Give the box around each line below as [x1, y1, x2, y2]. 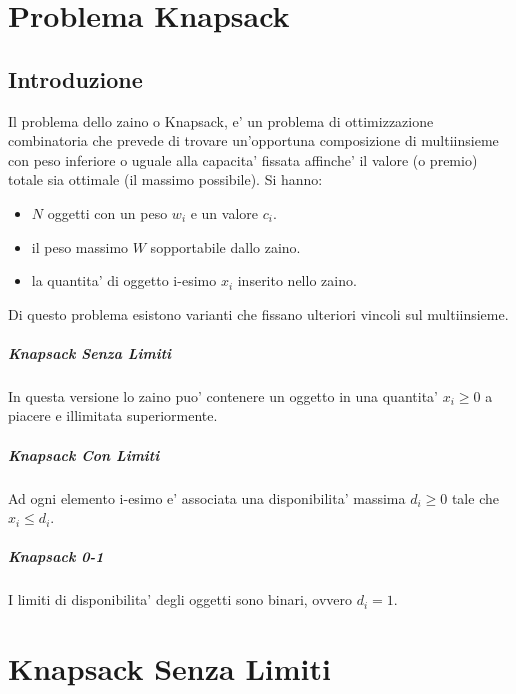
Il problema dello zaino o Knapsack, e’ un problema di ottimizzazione [8, 110, 434, 131]
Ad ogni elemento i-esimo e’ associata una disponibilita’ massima [8, 487, 406, 508]
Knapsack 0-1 [8, 546, 104, 567]
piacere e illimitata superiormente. [8, 405, 218, 426]
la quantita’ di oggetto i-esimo [31, 270, 217, 291]
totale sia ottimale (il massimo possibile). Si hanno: [8, 169, 323, 190]
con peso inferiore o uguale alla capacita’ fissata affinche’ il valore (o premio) [8, 149, 478, 170]
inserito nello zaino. [237, 270, 357, 291]
